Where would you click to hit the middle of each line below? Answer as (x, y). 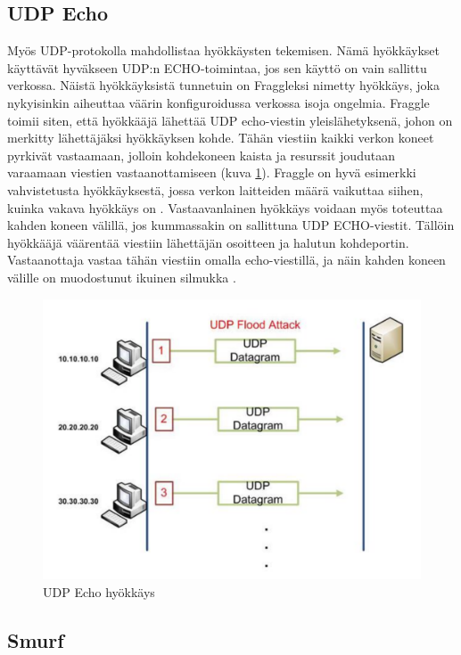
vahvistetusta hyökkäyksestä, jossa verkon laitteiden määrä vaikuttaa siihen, (215, 189)
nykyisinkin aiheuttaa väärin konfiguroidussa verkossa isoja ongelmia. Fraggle (218, 102)
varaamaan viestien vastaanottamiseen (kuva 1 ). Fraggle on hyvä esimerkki (212, 172)
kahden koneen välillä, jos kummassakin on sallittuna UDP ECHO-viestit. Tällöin (231, 225)
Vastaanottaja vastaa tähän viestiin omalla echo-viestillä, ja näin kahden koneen (226, 260)
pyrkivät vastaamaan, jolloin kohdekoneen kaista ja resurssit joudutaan (201, 155)
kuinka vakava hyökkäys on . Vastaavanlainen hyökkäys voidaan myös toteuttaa (225, 207)
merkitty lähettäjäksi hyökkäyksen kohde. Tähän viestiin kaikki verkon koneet (221, 138)
